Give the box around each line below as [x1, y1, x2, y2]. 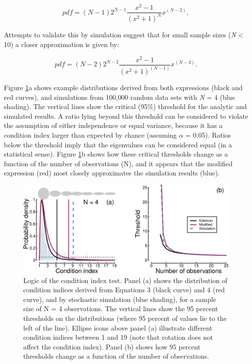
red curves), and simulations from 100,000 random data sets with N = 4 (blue [4, 92, 235, 102]
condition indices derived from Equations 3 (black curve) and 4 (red [23, 285, 225, 295]
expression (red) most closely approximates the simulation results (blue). [4, 168, 220, 178]
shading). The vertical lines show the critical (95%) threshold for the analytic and [4, 101, 247, 111]
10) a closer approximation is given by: [4, 39, 119, 49]
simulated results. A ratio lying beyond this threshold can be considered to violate [4, 111, 248, 121]
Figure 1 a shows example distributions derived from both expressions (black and [4, 82, 243, 93]
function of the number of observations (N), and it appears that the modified [4, 158, 233, 168]
